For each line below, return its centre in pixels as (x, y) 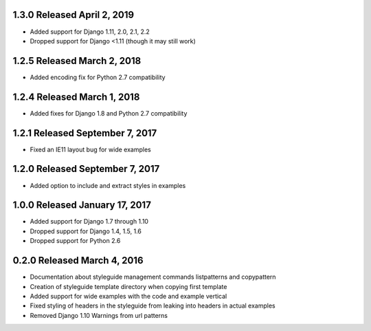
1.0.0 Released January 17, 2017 (82, 205)
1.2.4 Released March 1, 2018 (76, 97)
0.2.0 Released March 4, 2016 (78, 260)
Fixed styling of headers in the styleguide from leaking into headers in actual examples (153, 306)
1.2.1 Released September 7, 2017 (85, 133)
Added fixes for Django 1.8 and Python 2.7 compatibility (109, 113)
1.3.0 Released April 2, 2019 (73, 15)
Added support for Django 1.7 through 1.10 (89, 222)
